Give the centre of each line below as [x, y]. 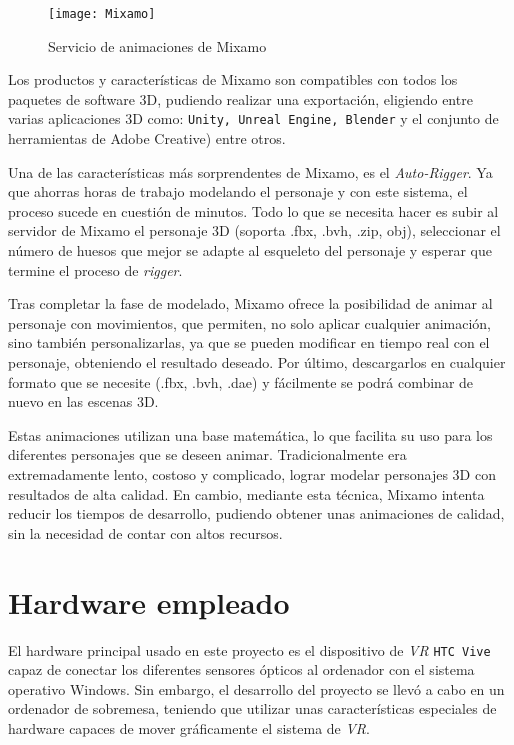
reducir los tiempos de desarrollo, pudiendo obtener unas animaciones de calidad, [256, 513]
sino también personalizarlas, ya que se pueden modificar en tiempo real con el [249, 342]
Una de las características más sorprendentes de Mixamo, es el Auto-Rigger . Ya [250, 171]
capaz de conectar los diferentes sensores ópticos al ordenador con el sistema [241, 669]
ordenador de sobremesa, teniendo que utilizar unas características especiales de [252, 708]
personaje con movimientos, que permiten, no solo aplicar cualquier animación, [250, 322]
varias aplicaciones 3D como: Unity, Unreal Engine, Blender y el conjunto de [253, 118]
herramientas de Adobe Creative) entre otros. [147, 138]
